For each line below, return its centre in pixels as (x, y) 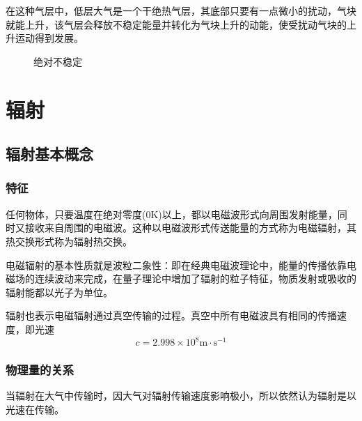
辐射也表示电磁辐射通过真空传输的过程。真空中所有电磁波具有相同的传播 (171, 315)
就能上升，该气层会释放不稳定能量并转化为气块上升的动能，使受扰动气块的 (176, 24)
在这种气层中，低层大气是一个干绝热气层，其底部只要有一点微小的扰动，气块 (181, 10)
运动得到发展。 (49, 38)
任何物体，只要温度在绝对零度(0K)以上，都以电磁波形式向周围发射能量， (172, 214)
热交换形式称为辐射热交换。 (69, 241)
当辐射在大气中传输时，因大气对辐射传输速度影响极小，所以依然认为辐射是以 (181, 396)
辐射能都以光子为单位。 (59, 292)
